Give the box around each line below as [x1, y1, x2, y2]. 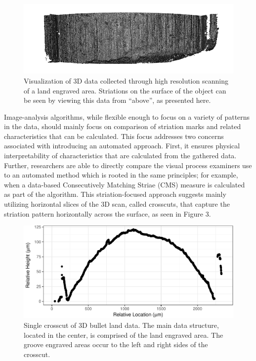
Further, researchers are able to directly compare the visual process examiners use [4, 160, 252, 170]
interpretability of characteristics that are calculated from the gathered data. [4, 150, 237, 161]
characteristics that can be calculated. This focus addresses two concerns [4, 131, 224, 141]
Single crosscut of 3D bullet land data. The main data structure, [24, 319, 219, 330]
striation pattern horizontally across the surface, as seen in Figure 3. [4, 208, 211, 219]
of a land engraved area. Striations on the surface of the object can [24, 85, 226, 95]
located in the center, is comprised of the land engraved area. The [24, 329, 223, 340]
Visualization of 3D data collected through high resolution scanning [24, 75, 228, 86]
